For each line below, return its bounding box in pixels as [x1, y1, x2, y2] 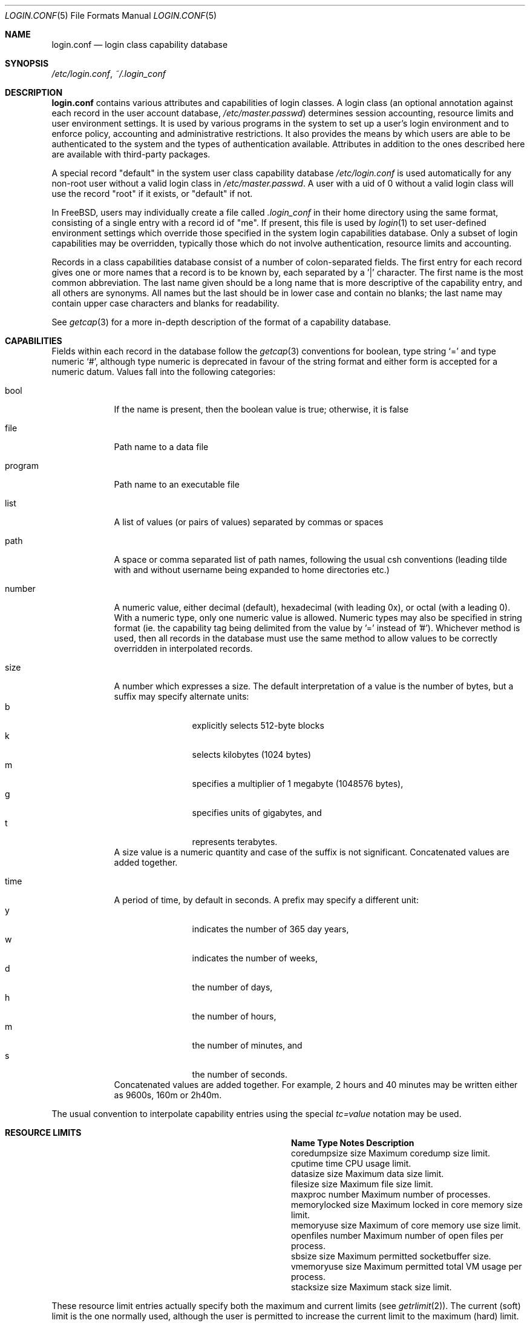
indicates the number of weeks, [192, 953, 318, 963]
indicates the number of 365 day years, [192, 924, 349, 934]
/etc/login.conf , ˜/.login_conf [51, 68, 166, 79]
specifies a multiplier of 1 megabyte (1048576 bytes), [192, 778, 404, 789]
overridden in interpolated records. [114, 643, 253, 654]
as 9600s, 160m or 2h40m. [114, 1090, 222, 1100]
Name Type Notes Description [291, 1138, 414, 1148]
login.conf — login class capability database [51, 39, 228, 50]
